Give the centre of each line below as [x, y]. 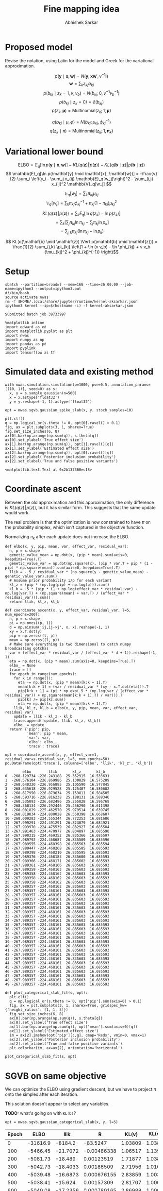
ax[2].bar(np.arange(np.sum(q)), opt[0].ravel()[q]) [59, 453]
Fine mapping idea [81, 9]
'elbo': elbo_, [42, 742]
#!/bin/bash [17, 293]
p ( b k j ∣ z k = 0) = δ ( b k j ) [81, 102]
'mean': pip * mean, [47, 734]
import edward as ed [26, 327]
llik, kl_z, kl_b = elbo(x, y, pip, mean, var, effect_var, [76, 708]
